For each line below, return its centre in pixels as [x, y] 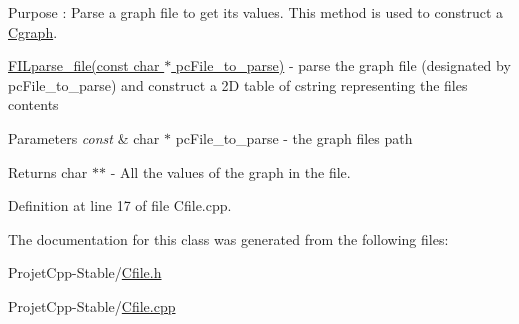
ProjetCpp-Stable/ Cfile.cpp [92, 305]
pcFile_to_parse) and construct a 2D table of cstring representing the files [238, 84]
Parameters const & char [84, 137]
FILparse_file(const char [84, 65]
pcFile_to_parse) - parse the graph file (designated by [343, 65]
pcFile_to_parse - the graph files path [294, 137]
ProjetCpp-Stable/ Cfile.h [85, 272]
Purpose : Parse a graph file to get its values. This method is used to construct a [256, 12]
